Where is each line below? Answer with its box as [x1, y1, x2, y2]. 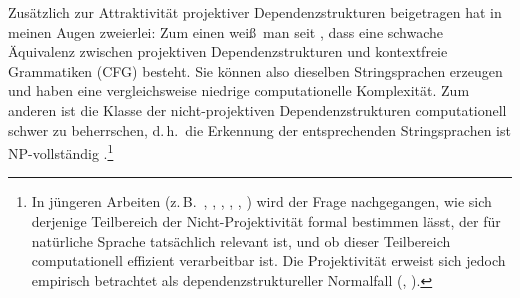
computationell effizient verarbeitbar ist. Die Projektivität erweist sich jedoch [31, 250, 506, 271]
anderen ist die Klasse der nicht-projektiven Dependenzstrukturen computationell [8, 99, 507, 120]
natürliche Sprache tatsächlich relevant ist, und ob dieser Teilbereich [31, 230, 451, 251]
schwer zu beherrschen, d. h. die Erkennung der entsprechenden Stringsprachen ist [8, 119, 511, 140]
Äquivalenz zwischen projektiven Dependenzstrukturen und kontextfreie [8, 41, 448, 62]
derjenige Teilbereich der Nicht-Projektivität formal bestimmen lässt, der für [31, 211, 501, 231]
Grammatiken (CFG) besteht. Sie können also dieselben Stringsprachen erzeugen [8, 60, 503, 81]
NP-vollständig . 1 [8, 140, 114, 163]
